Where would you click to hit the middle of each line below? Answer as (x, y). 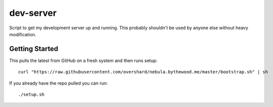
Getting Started (34, 49)
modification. (23, 34)
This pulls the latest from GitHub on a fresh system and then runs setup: (83, 60)
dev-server (33, 13)
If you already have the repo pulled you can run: (59, 83)
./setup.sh (31, 95)
